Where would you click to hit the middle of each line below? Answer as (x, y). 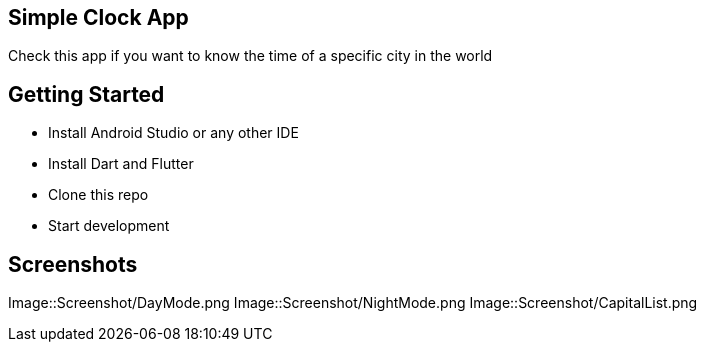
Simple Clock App (98, 17)
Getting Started (86, 94)
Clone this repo (98, 195)
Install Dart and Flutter (121, 164)
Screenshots (73, 264)
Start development (109, 226)
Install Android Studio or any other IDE (173, 133)
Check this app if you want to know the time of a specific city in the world (250, 56)
